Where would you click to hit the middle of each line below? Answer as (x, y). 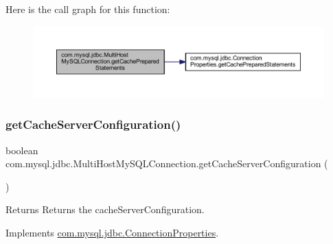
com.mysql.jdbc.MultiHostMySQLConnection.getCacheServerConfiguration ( (167, 163)
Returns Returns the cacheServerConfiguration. (105, 209)
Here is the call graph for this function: (88, 9)
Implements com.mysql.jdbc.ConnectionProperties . (112, 232)
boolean (22, 150)
